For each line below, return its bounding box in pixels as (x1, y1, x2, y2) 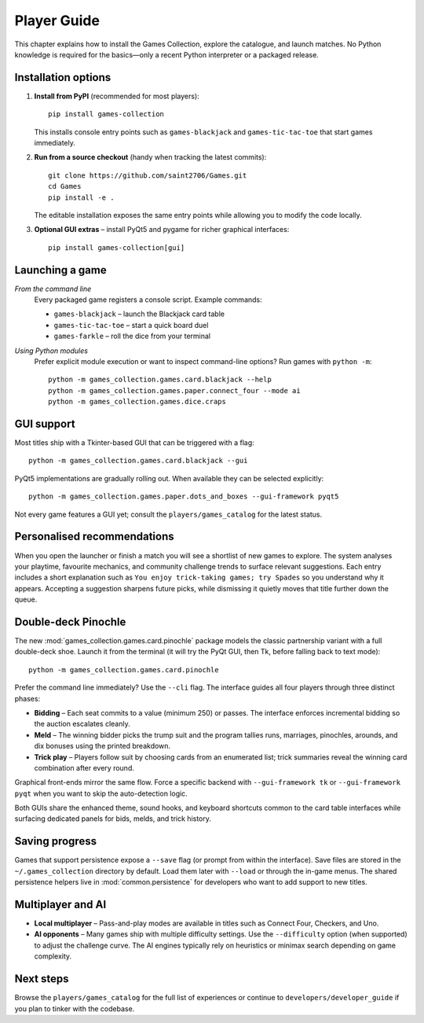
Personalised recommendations (14, 530, 174, 543)
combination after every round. (34, 763, 135, 772)
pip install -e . (48, 193, 115, 202)
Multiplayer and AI (14, 897, 107, 911)
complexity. (34, 951, 72, 961)
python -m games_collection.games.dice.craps (48, 397, 227, 407)
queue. (14, 594, 38, 605)
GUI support (14, 417, 75, 430)
